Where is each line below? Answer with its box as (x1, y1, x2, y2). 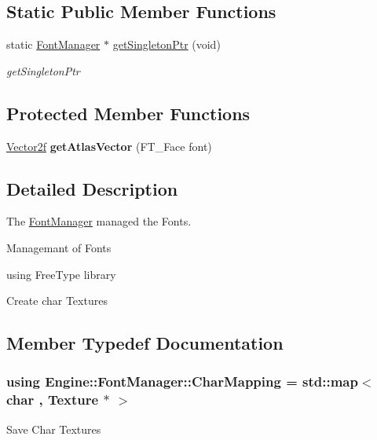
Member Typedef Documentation (6, 331, 284, 355)
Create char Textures (6, 292, 108, 309)
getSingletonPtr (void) (112, 36, 221, 53)
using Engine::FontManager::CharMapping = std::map (6, 372, 358, 391)
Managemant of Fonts (6, 239, 112, 255)
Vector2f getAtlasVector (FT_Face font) (6, 137, 212, 154)
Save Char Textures (6, 420, 101, 437)
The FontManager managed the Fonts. (6, 213, 192, 229)
